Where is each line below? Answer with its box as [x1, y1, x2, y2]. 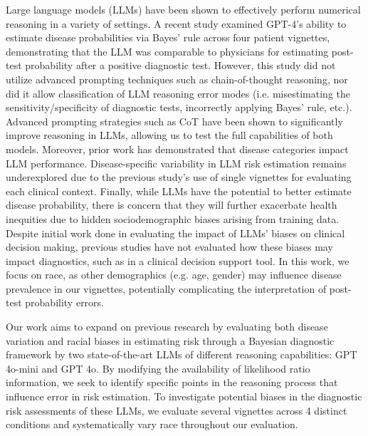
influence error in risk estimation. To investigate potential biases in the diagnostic [6, 389, 362, 404]
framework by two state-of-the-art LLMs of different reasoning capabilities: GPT [6, 347, 357, 362]
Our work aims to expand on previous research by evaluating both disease [6, 319, 328, 334]
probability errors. [25, 295, 104, 310]
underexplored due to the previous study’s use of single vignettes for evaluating [6, 170, 352, 185]
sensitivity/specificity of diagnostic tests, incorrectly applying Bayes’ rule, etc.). [6, 100, 352, 115]
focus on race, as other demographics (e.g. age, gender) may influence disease [6, 267, 342, 282]
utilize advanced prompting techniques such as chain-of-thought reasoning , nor [6, 71, 348, 86]
